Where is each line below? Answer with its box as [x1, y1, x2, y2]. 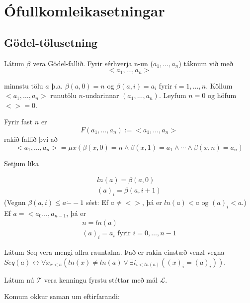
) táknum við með [178, 58, 233, 68]
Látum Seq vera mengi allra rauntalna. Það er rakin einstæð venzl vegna [4, 247, 225, 257]
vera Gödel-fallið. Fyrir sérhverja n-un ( [32, 58, 154, 68]
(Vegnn [4, 197, 26, 207]
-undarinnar [83, 90, 119, 101]
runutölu [50, 90, 77, 101]
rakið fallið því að [4, 134, 58, 144]
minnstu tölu [4, 80, 43, 91]
